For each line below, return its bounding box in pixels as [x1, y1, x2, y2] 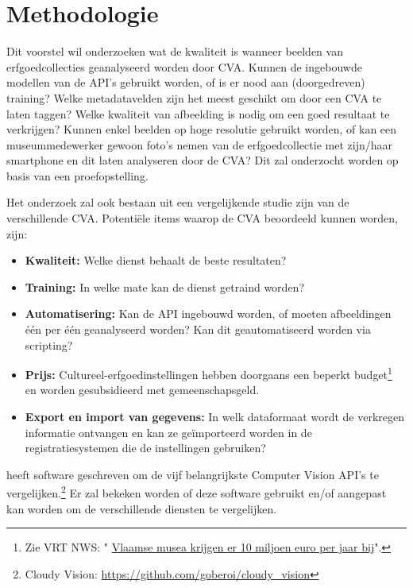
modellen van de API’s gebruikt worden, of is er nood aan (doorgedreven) [6, 74, 365, 91]
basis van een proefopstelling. [6, 167, 149, 184]
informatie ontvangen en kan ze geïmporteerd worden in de [25, 424, 312, 440]
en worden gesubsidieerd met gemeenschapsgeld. [25, 381, 260, 398]
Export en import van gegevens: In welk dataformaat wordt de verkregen [25, 408, 405, 425]
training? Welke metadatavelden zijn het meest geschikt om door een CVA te [6, 89, 382, 106]
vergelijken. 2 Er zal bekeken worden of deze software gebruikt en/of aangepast [6, 482, 387, 501]
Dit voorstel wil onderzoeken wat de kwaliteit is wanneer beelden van [6, 43, 343, 60]
